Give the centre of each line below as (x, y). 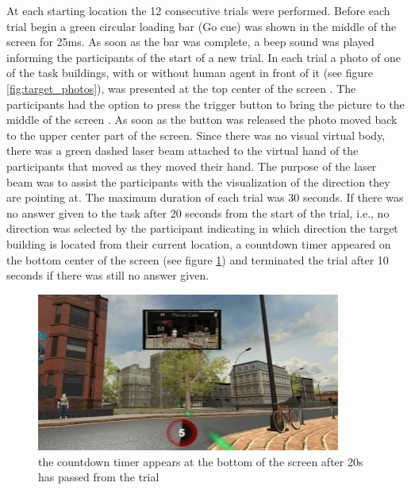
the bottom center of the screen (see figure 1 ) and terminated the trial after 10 (198, 259)
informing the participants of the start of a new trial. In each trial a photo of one (204, 57)
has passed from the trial (99, 477)
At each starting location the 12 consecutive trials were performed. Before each (198, 10)
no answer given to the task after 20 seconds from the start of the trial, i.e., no (198, 212)
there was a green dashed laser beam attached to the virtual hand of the (182, 150)
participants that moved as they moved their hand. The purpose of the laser (192, 166)
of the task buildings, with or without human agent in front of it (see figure (190, 73)
